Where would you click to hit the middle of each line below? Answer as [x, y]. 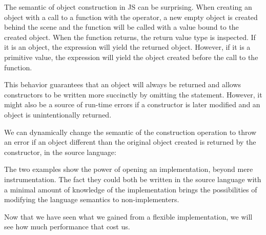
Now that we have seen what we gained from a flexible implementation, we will [128, 216]
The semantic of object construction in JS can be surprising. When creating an [128, 7]
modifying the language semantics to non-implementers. [92, 199]
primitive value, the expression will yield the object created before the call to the [131, 57]
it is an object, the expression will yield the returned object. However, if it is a [127, 47]
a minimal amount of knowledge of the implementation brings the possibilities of [131, 189]
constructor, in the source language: [60, 152]
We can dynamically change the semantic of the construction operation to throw [130, 132]
